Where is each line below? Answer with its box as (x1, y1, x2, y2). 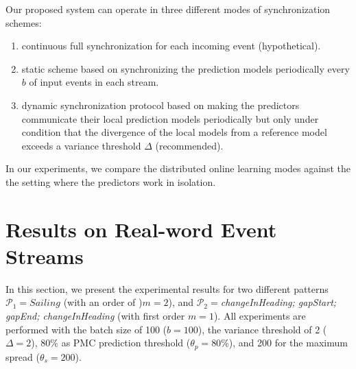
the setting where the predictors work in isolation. (5, 174, 216, 189)
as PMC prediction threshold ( (61, 335, 191, 350)
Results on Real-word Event (5, 215, 277, 243)
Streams (5, 241, 84, 270)
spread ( (5, 349, 40, 364)
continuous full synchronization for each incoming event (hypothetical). (21, 38, 321, 53)
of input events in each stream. (29, 75, 159, 89)
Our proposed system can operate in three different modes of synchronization (5, 2, 331, 16)
